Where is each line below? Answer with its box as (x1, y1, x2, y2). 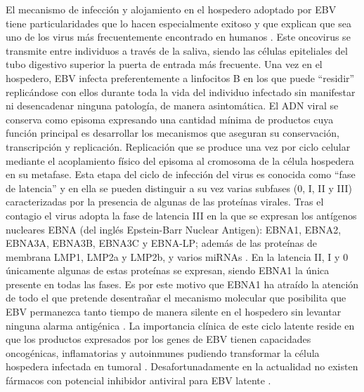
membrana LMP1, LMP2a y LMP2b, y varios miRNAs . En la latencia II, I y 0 (6, 249, 349, 264)
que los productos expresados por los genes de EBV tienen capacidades (6, 332, 311, 346)
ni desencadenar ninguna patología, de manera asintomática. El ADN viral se (6, 98, 339, 113)
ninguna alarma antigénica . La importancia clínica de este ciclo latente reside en (6, 318, 355, 332)
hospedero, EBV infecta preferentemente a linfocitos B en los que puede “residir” (6, 70, 355, 85)
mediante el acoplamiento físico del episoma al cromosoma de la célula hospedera (6, 153, 354, 168)
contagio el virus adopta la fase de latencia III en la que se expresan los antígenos (6, 208, 357, 222)
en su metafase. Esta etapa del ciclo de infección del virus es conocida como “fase (6, 167, 356, 182)
